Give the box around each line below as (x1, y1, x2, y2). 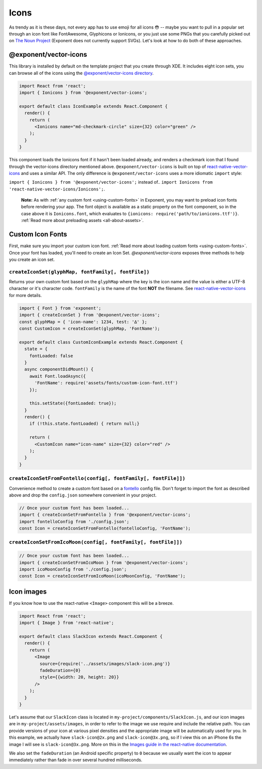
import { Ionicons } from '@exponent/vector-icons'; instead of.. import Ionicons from (9, 179, 213, 185)
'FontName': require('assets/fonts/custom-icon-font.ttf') (34, 380, 178, 386)
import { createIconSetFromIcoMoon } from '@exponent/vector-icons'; (19, 560, 188, 565)
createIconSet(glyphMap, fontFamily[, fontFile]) (9, 269, 150, 275)
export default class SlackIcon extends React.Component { (19, 634, 163, 639)
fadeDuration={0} (39, 668, 81, 673)
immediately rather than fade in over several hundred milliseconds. (9, 757, 143, 763)
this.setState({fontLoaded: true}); (29, 401, 116, 406)
